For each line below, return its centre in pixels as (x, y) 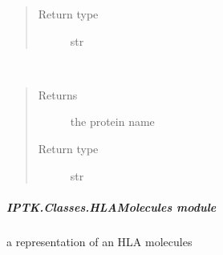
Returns (58, 94)
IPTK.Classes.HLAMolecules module (111, 206)
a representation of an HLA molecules (99, 241)
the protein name (112, 121)
